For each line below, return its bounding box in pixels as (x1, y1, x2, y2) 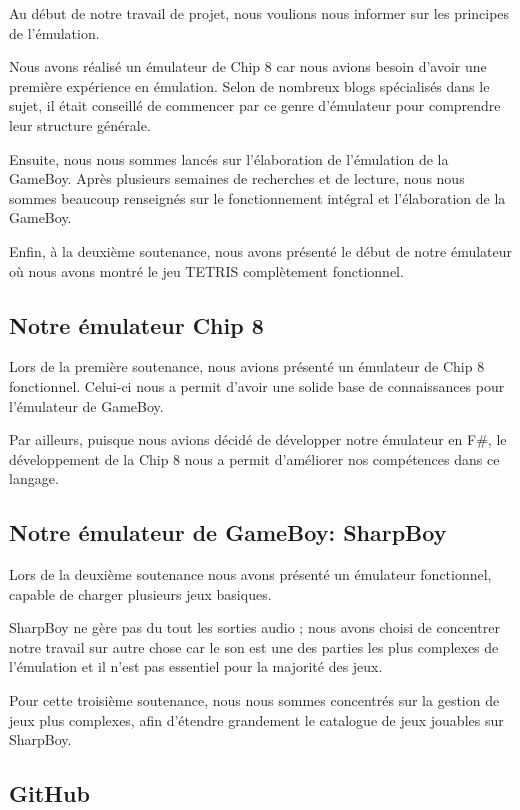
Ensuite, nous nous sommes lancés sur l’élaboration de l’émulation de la (9, 148, 449, 169)
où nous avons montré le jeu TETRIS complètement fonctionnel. (9, 260, 404, 281)
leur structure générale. (9, 114, 151, 135)
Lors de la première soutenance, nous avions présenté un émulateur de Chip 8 (9, 356, 485, 377)
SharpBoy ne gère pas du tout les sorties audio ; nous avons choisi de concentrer (9, 617, 500, 638)
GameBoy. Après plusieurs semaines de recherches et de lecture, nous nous (9, 168, 465, 189)
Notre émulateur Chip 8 (9, 309, 264, 340)
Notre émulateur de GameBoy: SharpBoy (9, 517, 447, 548)
